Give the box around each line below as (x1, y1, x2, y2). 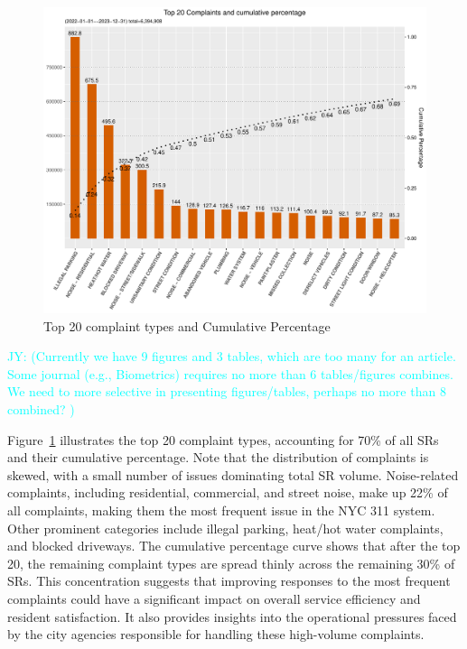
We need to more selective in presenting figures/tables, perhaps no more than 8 (7, 382, 446, 401)
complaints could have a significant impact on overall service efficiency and (7, 589, 421, 608)
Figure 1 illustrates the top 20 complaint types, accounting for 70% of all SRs (7, 430, 439, 449)
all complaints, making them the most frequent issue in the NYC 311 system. (7, 501, 435, 520)
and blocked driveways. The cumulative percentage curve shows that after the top (7, 536, 461, 555)
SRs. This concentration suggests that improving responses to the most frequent (7, 571, 451, 590)
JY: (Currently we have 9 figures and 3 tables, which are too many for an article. (7, 347, 456, 366)
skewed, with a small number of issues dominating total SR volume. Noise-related (7, 465, 459, 484)
